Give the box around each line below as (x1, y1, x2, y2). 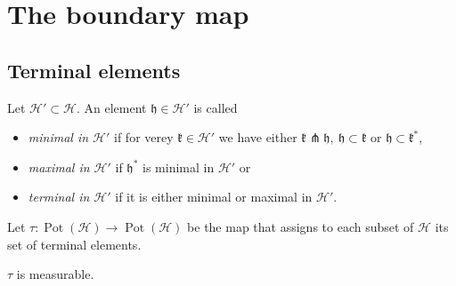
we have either (218, 128, 297, 147)
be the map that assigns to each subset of (187, 217, 414, 235)
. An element (76, 98, 147, 116)
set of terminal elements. (7, 234, 142, 253)
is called (193, 98, 238, 116)
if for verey (114, 128, 174, 147)
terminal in (28, 187, 90, 206)
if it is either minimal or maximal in (115, 187, 313, 206)
